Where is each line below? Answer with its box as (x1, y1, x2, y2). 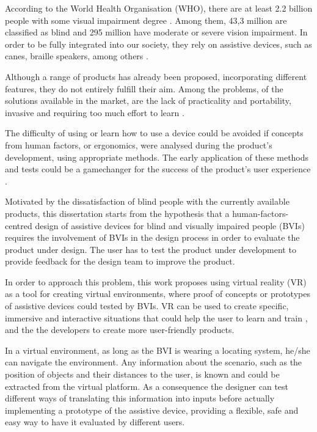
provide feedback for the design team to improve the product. (5, 255, 235, 268)
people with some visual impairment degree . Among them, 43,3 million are (5, 13, 287, 26)
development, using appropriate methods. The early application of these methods (5, 150, 309, 163)
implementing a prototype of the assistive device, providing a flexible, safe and (5, 403, 299, 416)
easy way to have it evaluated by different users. (5, 416, 185, 428)
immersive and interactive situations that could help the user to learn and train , (5, 311, 308, 324)
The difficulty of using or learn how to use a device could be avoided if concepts (5, 126, 304, 139)
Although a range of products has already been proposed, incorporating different (5, 70, 307, 82)
